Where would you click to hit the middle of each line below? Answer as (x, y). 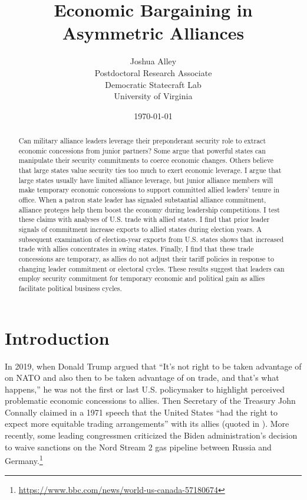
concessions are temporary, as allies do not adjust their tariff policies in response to (146, 258)
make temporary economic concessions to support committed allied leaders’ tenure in (149, 190)
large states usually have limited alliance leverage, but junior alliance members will (146, 180)
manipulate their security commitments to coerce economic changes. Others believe (146, 160)
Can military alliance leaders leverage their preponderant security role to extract (142, 141)
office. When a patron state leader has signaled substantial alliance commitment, (142, 200)
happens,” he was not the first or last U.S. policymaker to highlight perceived (145, 389)
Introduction (57, 337)
